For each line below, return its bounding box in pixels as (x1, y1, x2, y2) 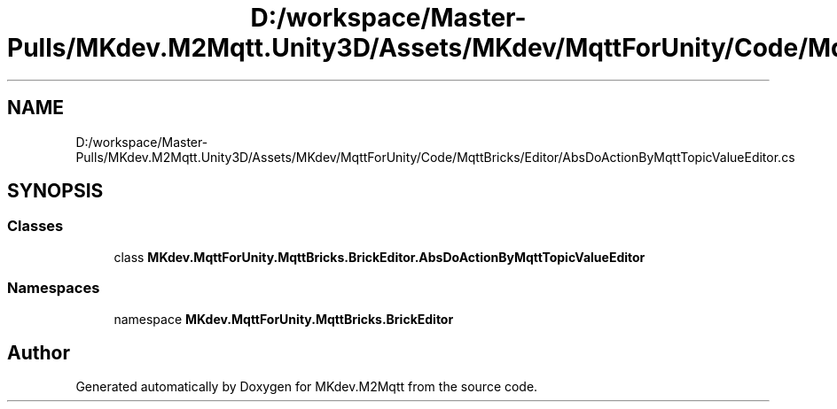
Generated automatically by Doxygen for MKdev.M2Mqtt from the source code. (75, 379, 538, 395)
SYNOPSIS (7, 180, 104, 203)
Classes (7, 217, 64, 235)
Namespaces (7, 279, 100, 297)
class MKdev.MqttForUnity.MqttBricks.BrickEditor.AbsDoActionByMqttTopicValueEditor (113, 249, 645, 265)
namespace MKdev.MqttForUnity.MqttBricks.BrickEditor (113, 311, 454, 327)
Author (7, 341, 70, 364)
